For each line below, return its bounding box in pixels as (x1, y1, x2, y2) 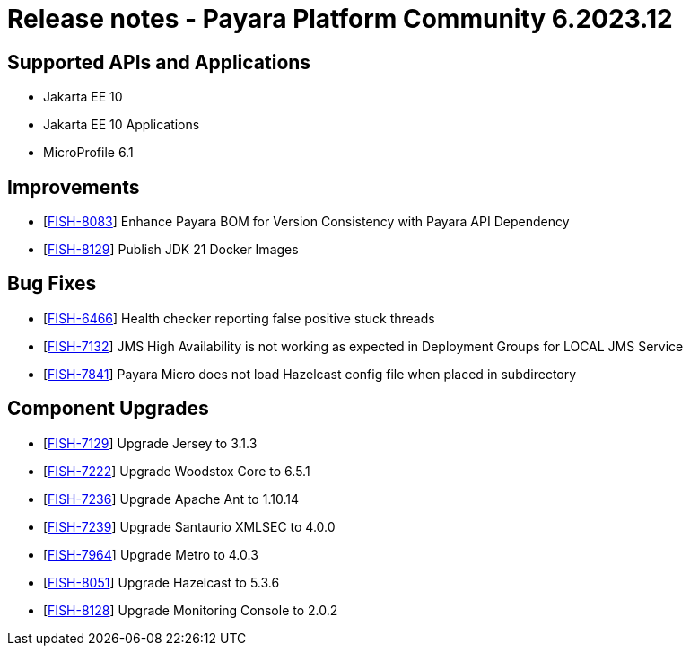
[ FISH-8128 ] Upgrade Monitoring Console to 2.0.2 (43, 602, 338, 618)
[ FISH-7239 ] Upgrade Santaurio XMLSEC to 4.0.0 (43, 518, 336, 534)
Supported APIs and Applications (7, 50, 311, 74)
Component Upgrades (7, 397, 209, 420)
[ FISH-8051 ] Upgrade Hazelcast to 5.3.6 (43, 574, 280, 590)
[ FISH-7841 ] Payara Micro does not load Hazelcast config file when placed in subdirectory (43, 366, 577, 382)
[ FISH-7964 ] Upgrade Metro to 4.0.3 (43, 546, 258, 562)
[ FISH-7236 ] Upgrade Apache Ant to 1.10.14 (43, 490, 299, 507)
